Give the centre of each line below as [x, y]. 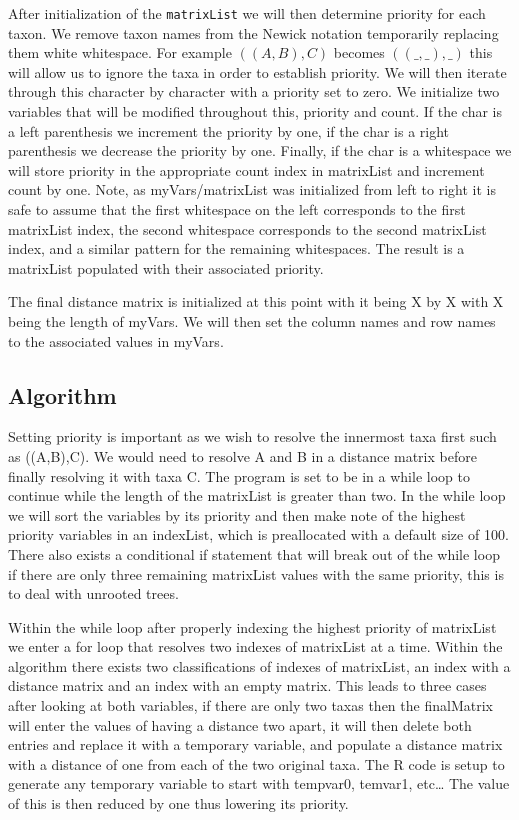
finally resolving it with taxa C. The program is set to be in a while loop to [239, 475]
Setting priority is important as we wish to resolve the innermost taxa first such [252, 436]
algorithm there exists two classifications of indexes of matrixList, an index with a [259, 665]
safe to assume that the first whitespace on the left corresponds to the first [237, 209]
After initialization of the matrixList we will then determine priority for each [247, 13]
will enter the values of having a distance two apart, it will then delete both [240, 724]
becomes [359, 52]
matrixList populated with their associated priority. [166, 267]
